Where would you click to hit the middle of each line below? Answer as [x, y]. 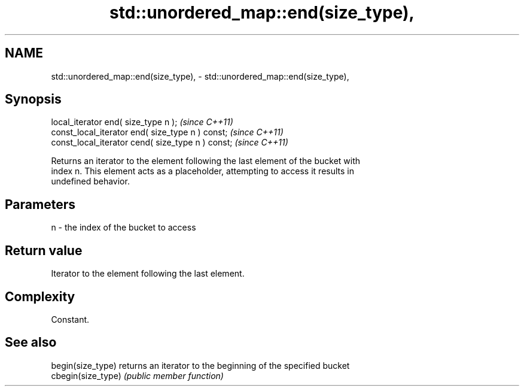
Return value [44, 250]
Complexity [40, 296]
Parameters [40, 204]
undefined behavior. [90, 181]
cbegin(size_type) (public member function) [137, 375]
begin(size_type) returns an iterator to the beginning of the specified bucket [200, 365]
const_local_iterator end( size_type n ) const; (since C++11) [167, 132]
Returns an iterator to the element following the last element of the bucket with [206, 161]
